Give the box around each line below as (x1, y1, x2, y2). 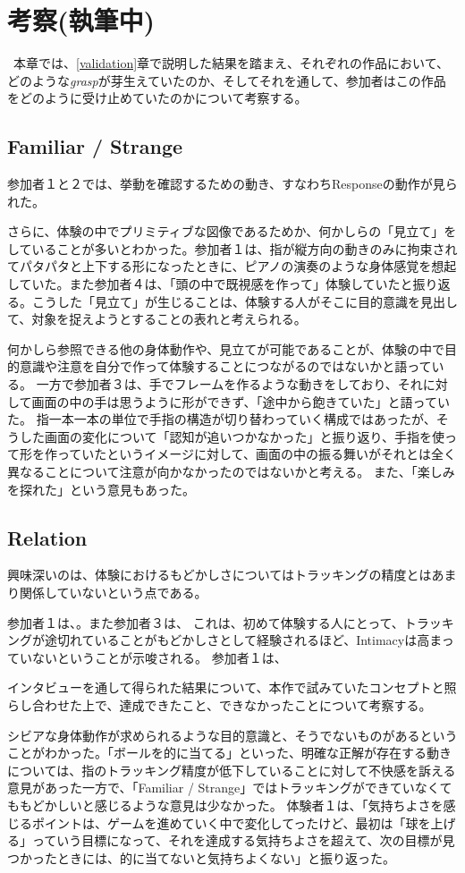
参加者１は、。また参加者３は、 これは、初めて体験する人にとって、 (7, 613, 404, 631)
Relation (7, 523, 88, 551)
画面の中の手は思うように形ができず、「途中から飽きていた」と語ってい (31, 392, 450, 411)
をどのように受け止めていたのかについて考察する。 (7, 89, 308, 107)
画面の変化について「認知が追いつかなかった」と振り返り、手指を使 (44, 427, 445, 445)
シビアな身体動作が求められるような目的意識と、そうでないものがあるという (7, 725, 458, 744)
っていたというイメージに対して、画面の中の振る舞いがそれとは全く (56, 445, 456, 463)
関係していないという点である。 (19, 583, 207, 601)
